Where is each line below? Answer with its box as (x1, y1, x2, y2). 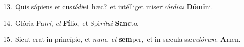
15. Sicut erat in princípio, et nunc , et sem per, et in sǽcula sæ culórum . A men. (3, 34, 241, 44)
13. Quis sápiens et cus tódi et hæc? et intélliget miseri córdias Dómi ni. (3, 1, 213, 11)
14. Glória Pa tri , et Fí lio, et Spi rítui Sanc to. (3, 17, 139, 28)
